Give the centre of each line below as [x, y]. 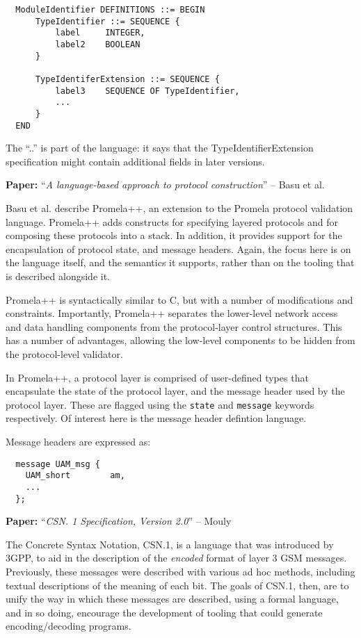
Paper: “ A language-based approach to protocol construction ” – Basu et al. [165, 185]
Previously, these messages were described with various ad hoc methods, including [180, 571]
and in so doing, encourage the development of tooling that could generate [164, 612]
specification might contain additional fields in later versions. [135, 161]
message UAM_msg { [58, 464]
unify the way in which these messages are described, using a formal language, [172, 599]
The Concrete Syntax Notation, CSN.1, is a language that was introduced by [170, 544]
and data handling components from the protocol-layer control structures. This [174, 326]
